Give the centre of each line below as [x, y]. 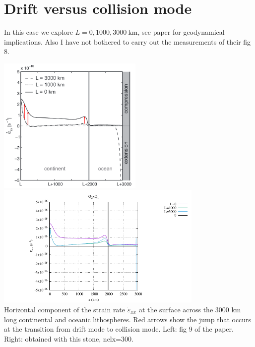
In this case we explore [38, 32]
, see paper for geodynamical [181, 32]
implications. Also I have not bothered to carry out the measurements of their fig [127, 41]
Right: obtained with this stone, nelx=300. [69, 338]
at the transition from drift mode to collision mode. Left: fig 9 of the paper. [119, 329]
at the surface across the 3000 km [190, 309]
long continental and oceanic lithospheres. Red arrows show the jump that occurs [128, 319]
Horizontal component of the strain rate [65, 309]
